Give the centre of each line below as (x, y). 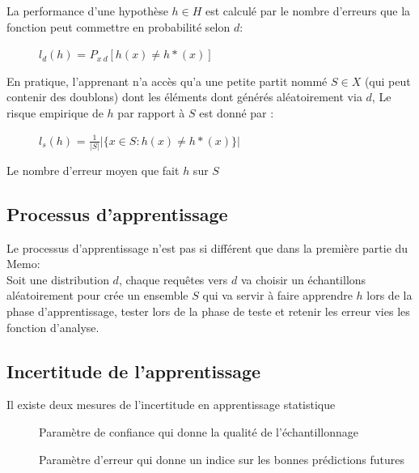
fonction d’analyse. (53, 327)
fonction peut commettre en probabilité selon (119, 26)
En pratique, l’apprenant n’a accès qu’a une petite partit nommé (167, 81)
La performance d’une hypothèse (87, 11)
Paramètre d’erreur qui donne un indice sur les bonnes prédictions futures (222, 459)
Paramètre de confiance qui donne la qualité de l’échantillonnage (199, 432)
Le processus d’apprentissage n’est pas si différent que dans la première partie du (207, 247)
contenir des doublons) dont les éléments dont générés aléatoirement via (184, 97)
